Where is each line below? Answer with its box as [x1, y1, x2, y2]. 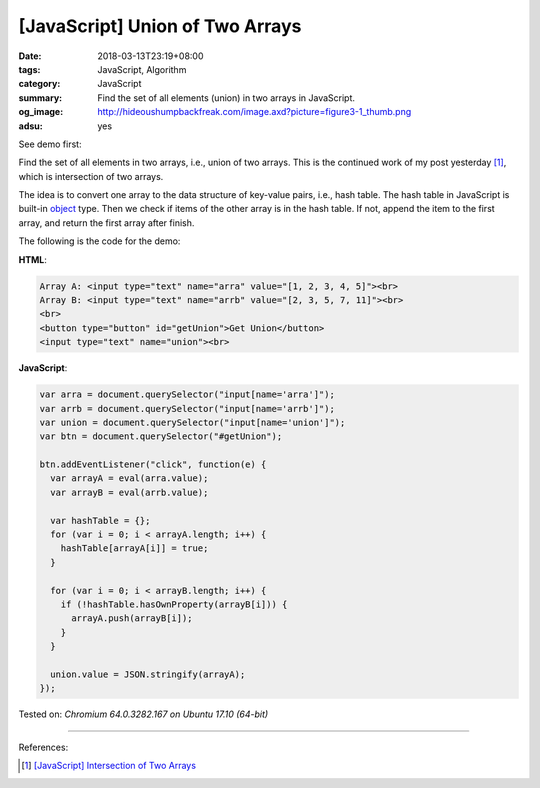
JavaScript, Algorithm [97, 63, 187, 75]
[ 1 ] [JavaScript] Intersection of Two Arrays [21, 760, 197, 772]
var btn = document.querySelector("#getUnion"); [39, 431, 283, 442]
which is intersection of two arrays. [18, 170, 164, 182]
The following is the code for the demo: [18, 235, 181, 247]
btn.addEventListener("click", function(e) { [39, 459, 267, 470]
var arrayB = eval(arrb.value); [50, 486, 209, 498]
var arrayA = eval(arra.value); [50, 473, 209, 484]
